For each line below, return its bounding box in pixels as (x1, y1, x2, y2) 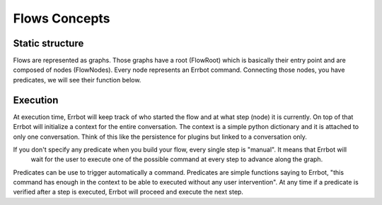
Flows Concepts (13, 11, 110, 26)
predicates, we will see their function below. (13, 75, 141, 84)
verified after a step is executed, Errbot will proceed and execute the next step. (13, 187, 244, 197)
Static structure (13, 37, 84, 49)
